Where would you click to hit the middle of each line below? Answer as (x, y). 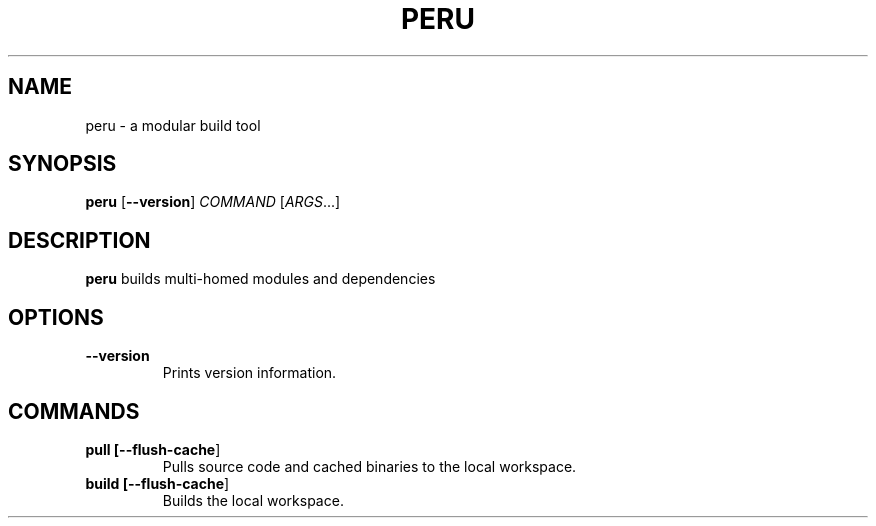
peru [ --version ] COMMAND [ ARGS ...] (213, 202)
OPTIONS (56, 317)
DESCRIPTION (79, 240)
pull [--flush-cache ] (153, 449)
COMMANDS (74, 411)
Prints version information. (249, 373)
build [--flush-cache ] (157, 483)
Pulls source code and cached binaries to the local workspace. (369, 466)
